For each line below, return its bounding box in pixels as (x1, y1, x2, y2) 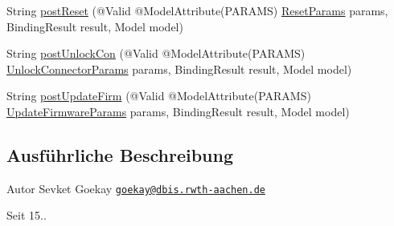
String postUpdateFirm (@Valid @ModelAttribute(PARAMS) (6, 87, 311, 104)
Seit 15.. (6, 207, 47, 224)
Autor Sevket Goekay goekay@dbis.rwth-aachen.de (6, 180, 265, 196)
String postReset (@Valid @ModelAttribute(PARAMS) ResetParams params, (6, 2, 388, 18)
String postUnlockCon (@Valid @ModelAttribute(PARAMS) (6, 45, 306, 62)
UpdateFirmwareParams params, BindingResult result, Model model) (6, 103, 350, 119)
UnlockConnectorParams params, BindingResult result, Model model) (6, 60, 352, 77)
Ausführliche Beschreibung (6, 142, 233, 167)
